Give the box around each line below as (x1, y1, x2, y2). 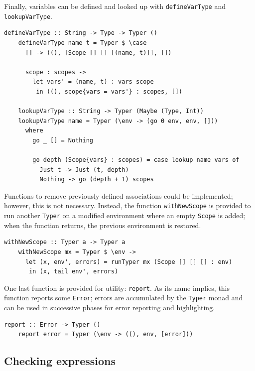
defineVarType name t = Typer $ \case (18, 39, 147, 46)
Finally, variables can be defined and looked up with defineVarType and (4, 1, 226, 11)
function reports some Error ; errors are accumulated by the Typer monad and (4, 292, 243, 303)
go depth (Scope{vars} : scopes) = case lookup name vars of (32, 156, 240, 164)
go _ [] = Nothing (32, 136, 93, 144)
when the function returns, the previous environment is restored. (4, 220, 201, 230)
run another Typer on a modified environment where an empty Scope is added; (4, 210, 246, 221)
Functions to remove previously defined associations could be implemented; (4, 190, 233, 201)
